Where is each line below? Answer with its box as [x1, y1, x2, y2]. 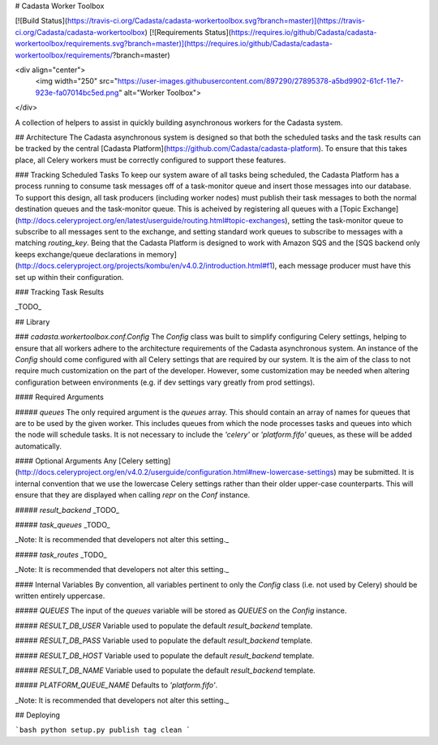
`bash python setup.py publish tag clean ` [15, 726, 191, 734]
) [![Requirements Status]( [144, 27, 231, 37]
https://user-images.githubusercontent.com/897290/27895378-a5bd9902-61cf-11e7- [118, 76, 405, 86]
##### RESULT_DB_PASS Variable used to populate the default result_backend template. [15, 635, 313, 645]
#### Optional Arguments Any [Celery [15, 456, 144, 466]
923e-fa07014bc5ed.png [35, 88, 119, 97]
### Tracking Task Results [15, 286, 105, 296]
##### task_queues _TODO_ [15, 520, 110, 530]
